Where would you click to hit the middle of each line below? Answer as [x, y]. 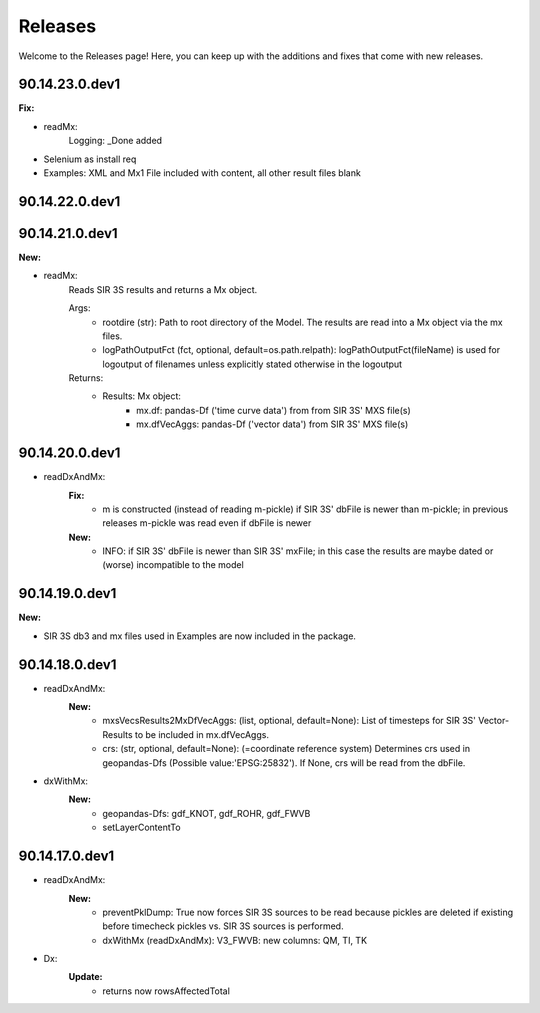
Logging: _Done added [115, 141]
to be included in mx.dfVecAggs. [202, 734]
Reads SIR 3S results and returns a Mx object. [163, 289]
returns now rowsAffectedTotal [166, 991]
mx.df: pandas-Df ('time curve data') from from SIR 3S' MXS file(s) [274, 410]
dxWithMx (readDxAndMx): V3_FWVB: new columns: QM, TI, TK [235, 940]
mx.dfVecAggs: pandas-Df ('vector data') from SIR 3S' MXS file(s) [272, 424]
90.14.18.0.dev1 [67, 664]
